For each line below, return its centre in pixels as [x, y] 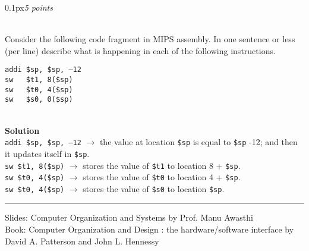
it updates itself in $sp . [47, 153]
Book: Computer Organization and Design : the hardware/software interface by [149, 229]
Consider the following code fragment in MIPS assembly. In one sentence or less [150, 39]
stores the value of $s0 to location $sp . [154, 188]
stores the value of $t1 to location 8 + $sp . [162, 165]
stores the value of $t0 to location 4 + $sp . [162, 177]
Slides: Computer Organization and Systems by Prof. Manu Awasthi [129, 217]
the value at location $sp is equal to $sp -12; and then [198, 142]
